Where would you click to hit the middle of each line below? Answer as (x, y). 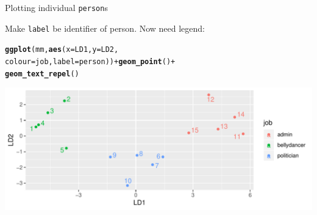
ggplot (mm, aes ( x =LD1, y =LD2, (62, 50)
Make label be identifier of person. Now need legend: (105, 28)
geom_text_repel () (42, 74)
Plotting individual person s (56, 7)
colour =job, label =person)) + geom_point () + (90, 61)
